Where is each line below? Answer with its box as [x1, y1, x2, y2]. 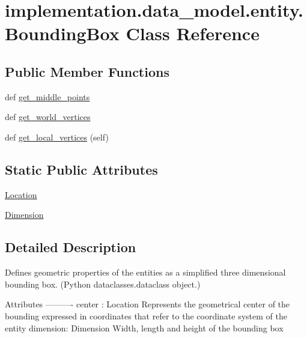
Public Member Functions [5, 62, 169, 80]
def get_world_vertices [5, 110, 91, 123]
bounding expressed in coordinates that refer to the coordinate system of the [5, 309, 287, 322]
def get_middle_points [5, 90, 90, 103]
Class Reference [126, 21, 260, 46]
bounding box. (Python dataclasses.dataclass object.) [5, 277, 201, 290]
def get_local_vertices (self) [5, 130, 109, 143]
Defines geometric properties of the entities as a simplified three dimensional [5, 266, 286, 279]
